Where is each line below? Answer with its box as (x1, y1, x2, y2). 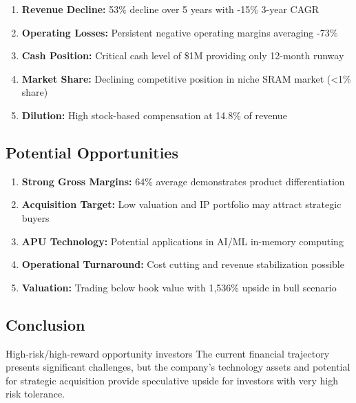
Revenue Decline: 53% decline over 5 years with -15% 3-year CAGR (21, 2, 320, 16)
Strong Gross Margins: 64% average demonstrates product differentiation (21, 174, 345, 188)
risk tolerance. (6, 386, 65, 401)
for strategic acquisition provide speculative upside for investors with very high (6, 373, 338, 387)
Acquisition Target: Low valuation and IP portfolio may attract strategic (21, 197, 342, 211)
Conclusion (6, 313, 85, 335)
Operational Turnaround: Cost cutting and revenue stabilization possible (21, 257, 344, 271)
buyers (21, 210, 50, 225)
